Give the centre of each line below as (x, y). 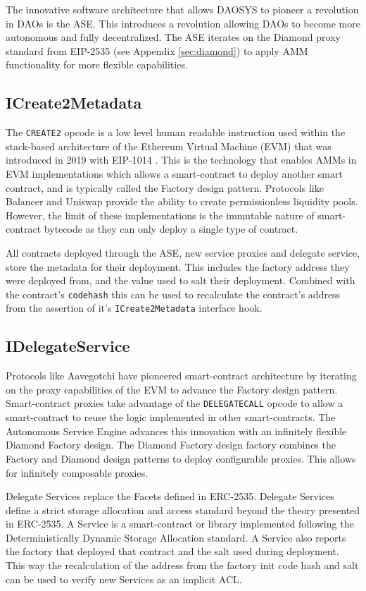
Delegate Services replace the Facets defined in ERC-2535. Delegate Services (170, 496)
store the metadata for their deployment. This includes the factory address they (178, 266)
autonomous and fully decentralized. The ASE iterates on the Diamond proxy (173, 37)
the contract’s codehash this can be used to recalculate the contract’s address (173, 294)
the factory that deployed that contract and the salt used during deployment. (172, 551)
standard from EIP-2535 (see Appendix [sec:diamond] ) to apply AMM (157, 50)
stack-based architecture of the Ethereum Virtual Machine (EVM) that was (169, 146)
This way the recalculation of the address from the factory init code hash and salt (182, 565)
